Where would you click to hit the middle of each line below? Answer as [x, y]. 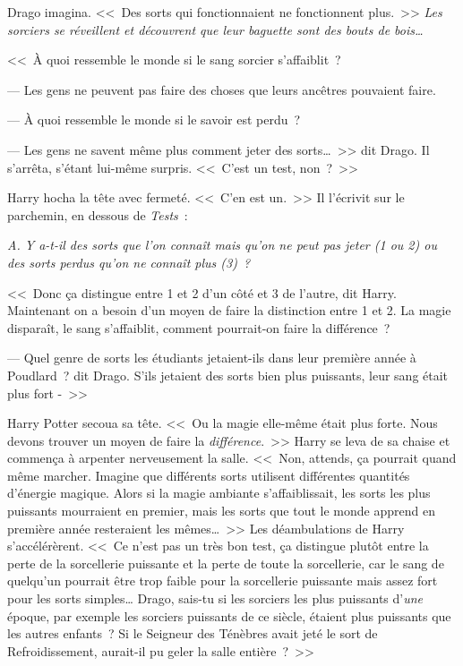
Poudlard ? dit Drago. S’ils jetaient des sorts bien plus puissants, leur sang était [228, 375]
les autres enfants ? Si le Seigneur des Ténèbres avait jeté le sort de [193, 633]
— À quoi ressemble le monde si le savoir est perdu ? [154, 120]
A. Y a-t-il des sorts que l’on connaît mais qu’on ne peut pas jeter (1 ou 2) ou [222, 245]
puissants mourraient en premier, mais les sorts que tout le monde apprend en [221, 511]
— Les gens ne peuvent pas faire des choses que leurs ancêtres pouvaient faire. [222, 89]
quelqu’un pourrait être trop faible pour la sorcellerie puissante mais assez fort [223, 581]
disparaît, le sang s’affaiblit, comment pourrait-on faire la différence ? [199, 327]
